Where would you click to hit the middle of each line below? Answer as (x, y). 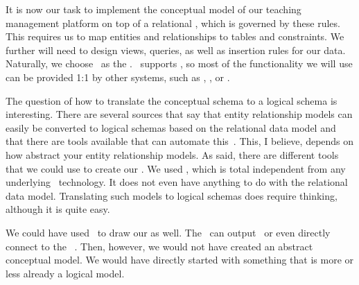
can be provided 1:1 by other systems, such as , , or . (118, 77)
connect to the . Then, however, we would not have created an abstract (159, 246)
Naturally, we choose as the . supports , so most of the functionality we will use (179, 63)
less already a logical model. (65, 273)
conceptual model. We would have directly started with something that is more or (180, 260)
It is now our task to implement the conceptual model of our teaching (154, 9)
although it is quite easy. (58, 209)
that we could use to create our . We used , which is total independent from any (176, 168)
